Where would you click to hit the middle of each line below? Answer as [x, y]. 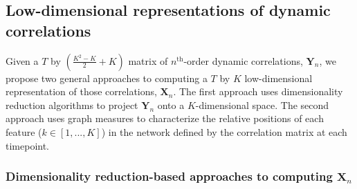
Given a [22, 60]
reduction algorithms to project [72, 105]
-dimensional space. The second [262, 105]
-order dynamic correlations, [243, 60]
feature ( [24, 131]
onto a [171, 105]
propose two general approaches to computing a [107, 78]
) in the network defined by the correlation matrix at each [224, 131]
